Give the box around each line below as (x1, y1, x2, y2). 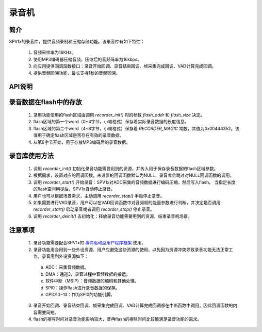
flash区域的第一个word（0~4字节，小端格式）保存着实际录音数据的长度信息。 (33, 119, 189, 125)
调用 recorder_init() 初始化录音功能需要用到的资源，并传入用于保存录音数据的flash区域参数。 (33, 166, 218, 172)
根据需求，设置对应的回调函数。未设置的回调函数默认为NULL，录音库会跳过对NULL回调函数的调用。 (33, 172, 234, 178)
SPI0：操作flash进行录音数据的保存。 (45, 284, 120, 291)
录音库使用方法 (9, 152, 54, 160)
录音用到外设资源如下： (41, 253, 89, 259)
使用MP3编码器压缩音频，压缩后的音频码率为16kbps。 (33, 56, 142, 62)
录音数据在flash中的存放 (9, 98, 82, 106)
